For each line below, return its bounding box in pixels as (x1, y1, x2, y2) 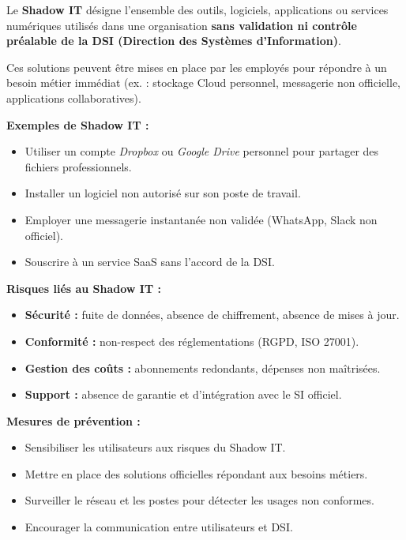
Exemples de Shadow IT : (6, 116, 149, 133)
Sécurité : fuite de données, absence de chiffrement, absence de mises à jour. (24, 306, 400, 323)
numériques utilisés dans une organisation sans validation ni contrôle (6, 17, 357, 33)
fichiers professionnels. (24, 158, 132, 174)
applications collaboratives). (6, 89, 141, 106)
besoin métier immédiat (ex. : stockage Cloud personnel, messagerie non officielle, (6, 74, 400, 91)
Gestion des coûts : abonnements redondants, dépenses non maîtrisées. (24, 359, 381, 376)
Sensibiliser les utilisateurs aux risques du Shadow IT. (24, 439, 286, 456)
